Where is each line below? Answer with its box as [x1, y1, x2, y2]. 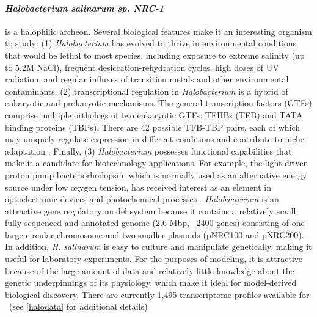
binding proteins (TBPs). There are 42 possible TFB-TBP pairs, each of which [5, 120, 301, 133]
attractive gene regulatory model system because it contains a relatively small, [5, 204, 299, 217]
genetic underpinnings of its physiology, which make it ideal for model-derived [5, 276, 297, 289]
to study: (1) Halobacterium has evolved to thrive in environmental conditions [5, 37, 297, 49]
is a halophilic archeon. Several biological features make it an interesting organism [5, 24, 312, 37]
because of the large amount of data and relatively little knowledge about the [5, 264, 294, 277]
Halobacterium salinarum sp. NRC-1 [5, 1, 164, 14]
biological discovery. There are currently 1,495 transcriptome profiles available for [5, 288, 310, 301]
